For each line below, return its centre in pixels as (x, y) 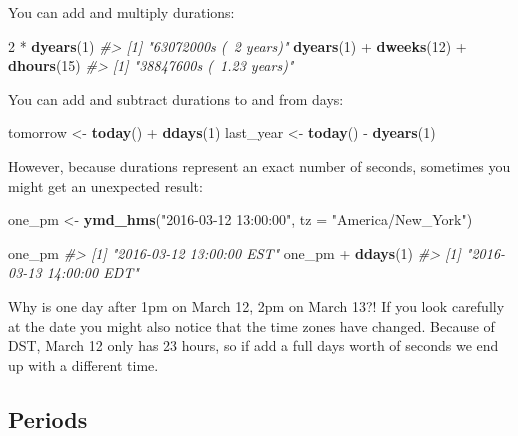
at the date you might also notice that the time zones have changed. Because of (251, 325)
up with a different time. (83, 364)
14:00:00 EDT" (92, 272)
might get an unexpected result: (105, 185)
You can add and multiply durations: (121, 12)
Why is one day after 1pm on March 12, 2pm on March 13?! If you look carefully (256, 305)
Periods (48, 418)
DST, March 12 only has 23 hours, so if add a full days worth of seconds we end (253, 345)
